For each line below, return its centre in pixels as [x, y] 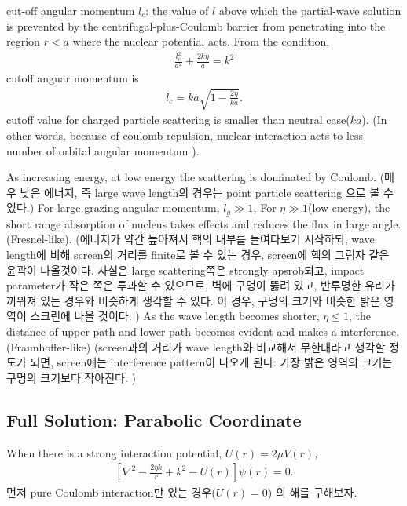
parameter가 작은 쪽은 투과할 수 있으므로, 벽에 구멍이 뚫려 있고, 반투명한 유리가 [201, 285]
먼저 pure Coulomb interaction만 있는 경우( [111, 492]
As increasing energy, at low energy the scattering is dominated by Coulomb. [192, 177]
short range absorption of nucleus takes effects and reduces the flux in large [188, 223]
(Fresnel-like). [39, 239]
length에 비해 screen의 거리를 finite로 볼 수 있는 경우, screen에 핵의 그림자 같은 [198, 255]
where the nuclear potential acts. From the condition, [201, 41]
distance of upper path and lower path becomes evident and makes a [172, 331]
